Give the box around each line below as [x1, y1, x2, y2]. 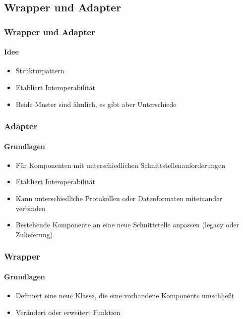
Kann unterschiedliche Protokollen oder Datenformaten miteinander [15, 193, 222, 204]
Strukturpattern [15, 65, 64, 76]
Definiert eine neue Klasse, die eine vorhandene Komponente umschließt [15, 290, 235, 301]
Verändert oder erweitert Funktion [15, 307, 121, 317]
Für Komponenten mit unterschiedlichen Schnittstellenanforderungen [15, 159, 226, 170]
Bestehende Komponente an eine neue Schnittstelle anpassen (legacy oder [15, 219, 240, 230]
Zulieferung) [15, 229, 53, 239]
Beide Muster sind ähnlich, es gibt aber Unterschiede [15, 99, 177, 109]
